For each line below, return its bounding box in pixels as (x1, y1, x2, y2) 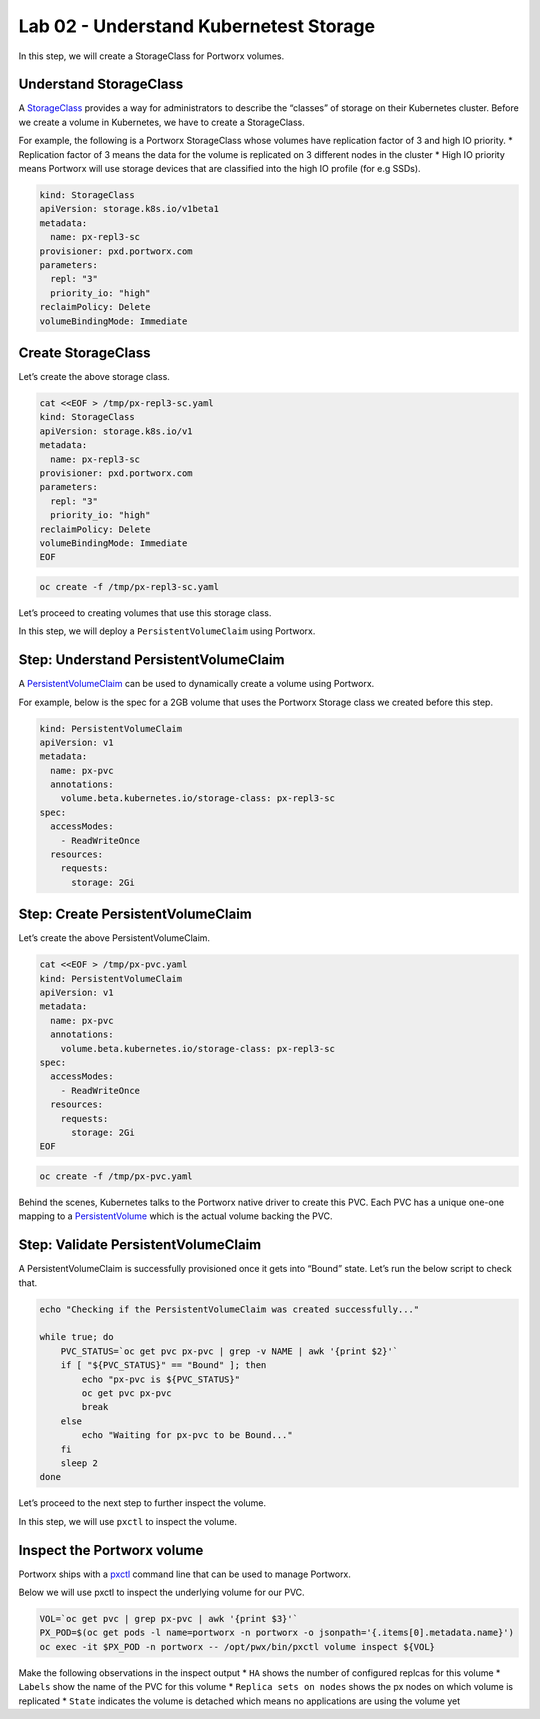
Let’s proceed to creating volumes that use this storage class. (18, 606, 272, 619)
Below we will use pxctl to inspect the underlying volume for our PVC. (18, 1586, 305, 1598)
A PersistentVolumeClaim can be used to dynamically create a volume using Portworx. (18, 678, 375, 690)
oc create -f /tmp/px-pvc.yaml (39, 1170, 194, 1182)
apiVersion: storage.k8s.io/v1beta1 (39, 203, 220, 215)
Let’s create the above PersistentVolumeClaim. (18, 932, 210, 944)
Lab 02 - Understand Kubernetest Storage (18, 15, 375, 37)
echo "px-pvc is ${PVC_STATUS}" (81, 1373, 240, 1385)
